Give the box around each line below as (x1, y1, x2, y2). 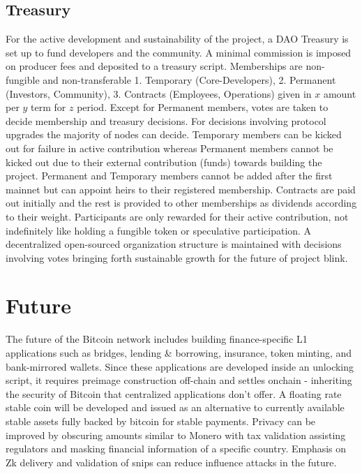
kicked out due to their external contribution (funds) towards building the (6, 154, 322, 169)
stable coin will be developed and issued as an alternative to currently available (6, 400, 345, 415)
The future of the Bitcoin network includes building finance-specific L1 (6, 332, 308, 346)
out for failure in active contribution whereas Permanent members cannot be (6, 140, 333, 155)
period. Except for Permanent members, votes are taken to (77, 100, 329, 114)
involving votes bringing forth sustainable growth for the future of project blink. (6, 250, 348, 265)
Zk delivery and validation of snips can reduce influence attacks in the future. (6, 454, 337, 469)
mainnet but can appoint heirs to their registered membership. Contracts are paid (6, 182, 356, 196)
